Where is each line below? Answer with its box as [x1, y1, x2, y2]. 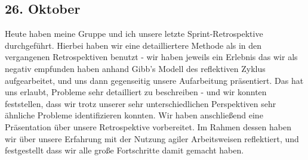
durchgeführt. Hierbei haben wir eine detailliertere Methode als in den [5, 39, 262, 51]
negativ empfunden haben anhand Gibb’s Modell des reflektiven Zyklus [5, 62, 266, 74]
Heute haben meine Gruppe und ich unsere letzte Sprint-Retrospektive [5, 27, 263, 40]
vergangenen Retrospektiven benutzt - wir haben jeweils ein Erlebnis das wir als [5, 51, 298, 63]
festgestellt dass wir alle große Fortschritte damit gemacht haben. [5, 144, 244, 156]
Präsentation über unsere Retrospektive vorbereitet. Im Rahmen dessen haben [5, 120, 291, 133]
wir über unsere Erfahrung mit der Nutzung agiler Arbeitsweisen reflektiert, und [5, 132, 299, 145]
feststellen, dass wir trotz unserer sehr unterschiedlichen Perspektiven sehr [5, 97, 276, 109]
